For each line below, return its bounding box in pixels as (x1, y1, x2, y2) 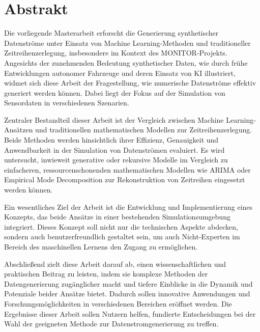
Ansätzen (4, 124, 33, 135)
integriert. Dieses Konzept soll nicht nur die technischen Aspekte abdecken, (4, 221, 238, 232)
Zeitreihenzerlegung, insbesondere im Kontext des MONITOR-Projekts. (4, 47, 227, 58)
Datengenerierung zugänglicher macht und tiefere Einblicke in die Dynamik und (4, 278, 253, 289)
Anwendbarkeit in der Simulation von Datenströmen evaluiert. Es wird (4, 144, 225, 155)
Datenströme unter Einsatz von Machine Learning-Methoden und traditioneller (4, 37, 251, 48)
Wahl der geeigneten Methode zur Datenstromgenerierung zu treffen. (4, 318, 219, 329)
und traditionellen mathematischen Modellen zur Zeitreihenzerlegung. (35, 124, 252, 135)
